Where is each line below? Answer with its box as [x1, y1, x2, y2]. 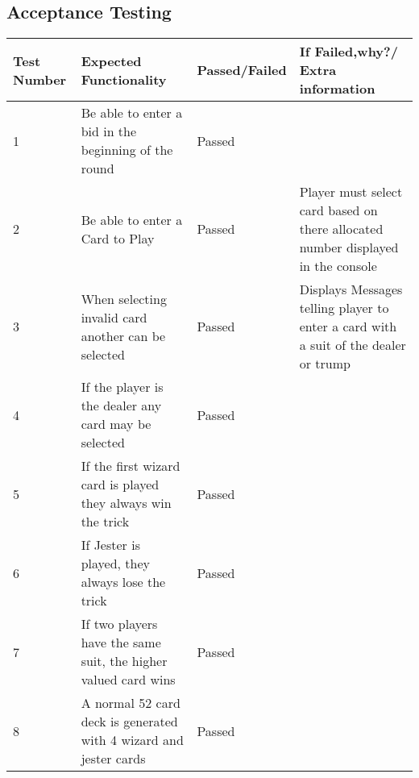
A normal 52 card [81, 693, 180, 713]
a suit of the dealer [299, 335, 406, 355]
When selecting [81, 289, 167, 308]
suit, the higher [81, 651, 168, 671]
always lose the [81, 572, 166, 592]
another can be [81, 326, 166, 345]
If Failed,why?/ [299, 42, 398, 61]
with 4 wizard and [81, 730, 184, 750]
